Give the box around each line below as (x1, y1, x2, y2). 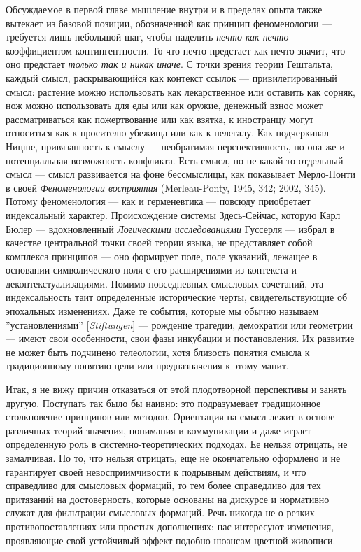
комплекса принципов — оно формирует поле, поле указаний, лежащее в (6, 248, 318, 263)
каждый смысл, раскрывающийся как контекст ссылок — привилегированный (6, 70, 337, 85)
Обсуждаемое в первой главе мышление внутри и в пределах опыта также (6, 2, 323, 16)
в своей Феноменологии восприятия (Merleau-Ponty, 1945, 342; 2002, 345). (6, 180, 326, 194)
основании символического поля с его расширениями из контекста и (6, 262, 297, 277)
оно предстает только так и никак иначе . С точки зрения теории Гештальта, (6, 57, 333, 71)
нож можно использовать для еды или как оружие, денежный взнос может (6, 98, 323, 113)
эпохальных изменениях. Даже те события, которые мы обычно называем (6, 304, 319, 318)
